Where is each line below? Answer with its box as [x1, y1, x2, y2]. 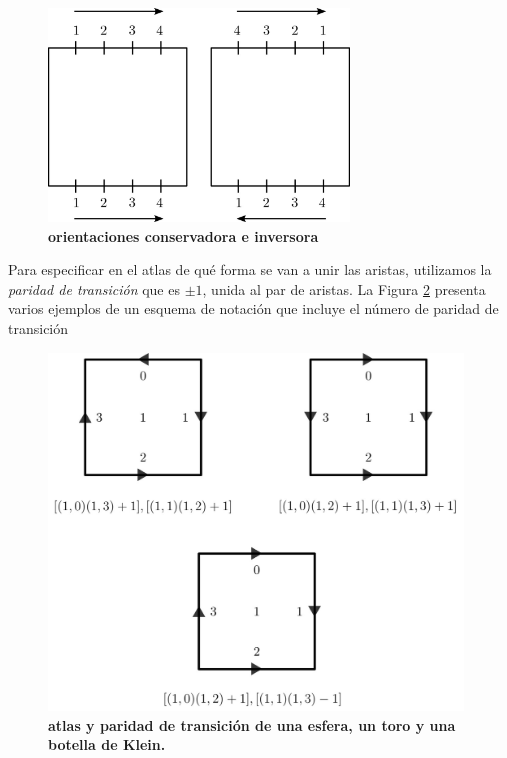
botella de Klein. [48, 734, 166, 755]
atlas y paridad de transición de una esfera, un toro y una [48, 714, 456, 735]
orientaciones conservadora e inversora [48, 225, 319, 246]
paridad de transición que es [8, 278, 180, 299]
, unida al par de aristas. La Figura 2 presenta [202, 278, 486, 299]
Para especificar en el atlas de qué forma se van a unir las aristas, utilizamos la [8, 259, 492, 280]
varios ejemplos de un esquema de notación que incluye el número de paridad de [8, 298, 499, 319]
